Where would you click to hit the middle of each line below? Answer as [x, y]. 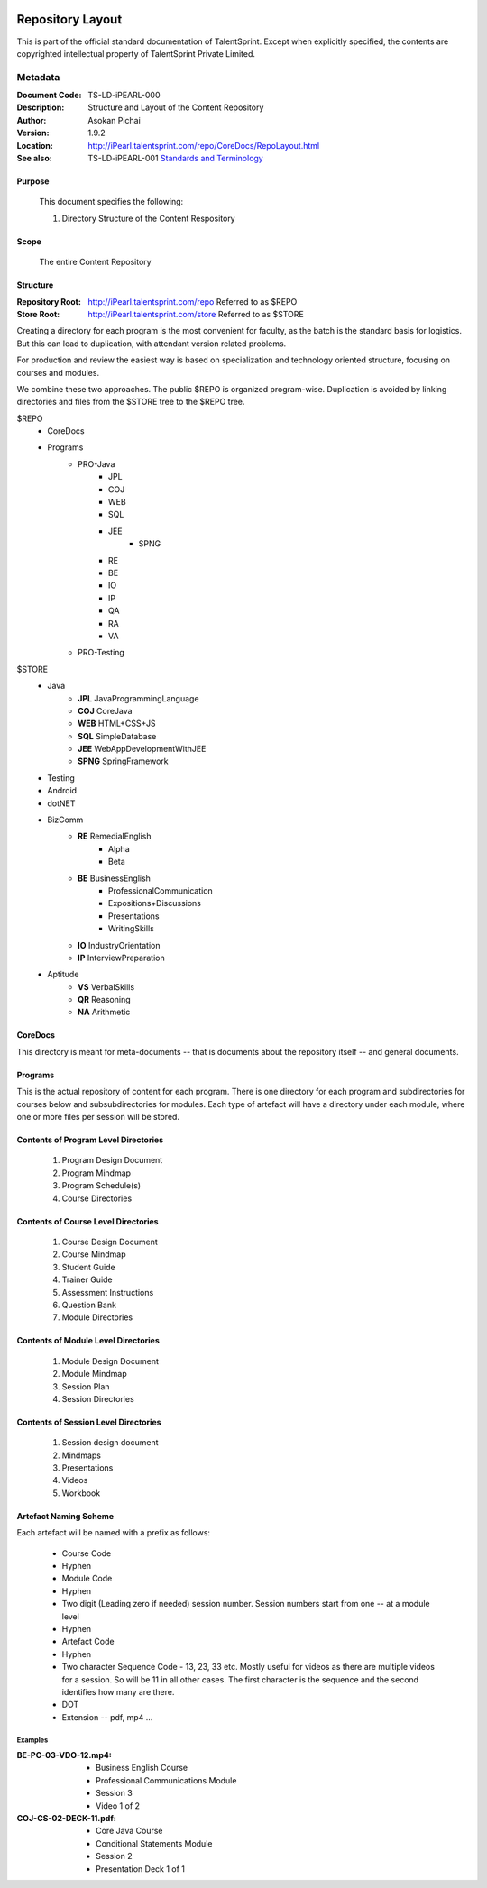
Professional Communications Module [166, 1780]
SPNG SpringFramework [123, 761]
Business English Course [142, 1768]
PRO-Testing [101, 653]
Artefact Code [88, 1642]
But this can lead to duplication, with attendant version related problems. [152, 344]
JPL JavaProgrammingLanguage [138, 698]
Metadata [38, 77]
